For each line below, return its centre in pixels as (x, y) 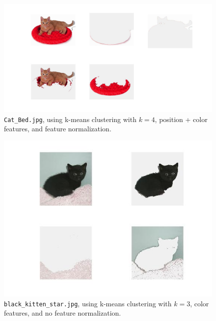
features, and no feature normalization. (63, 313)
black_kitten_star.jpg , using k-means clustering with (88, 303)
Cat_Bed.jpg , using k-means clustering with (70, 119)
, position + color (181, 119)
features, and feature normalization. (58, 129)
